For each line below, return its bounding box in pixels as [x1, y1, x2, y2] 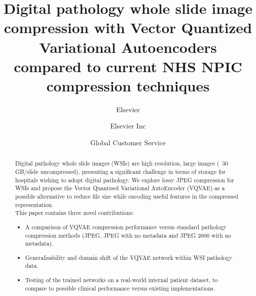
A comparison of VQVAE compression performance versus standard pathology [25, 222, 227, 231]
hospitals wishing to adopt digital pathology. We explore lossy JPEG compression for [15, 175, 234, 184]
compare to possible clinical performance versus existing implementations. [25, 284, 215, 292]
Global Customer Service [90, 137, 166, 148]
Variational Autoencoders [39, 37, 217, 57]
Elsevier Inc [110, 121, 146, 131]
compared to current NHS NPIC [13, 56, 243, 76]
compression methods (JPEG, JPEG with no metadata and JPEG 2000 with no [25, 231, 231, 239]
